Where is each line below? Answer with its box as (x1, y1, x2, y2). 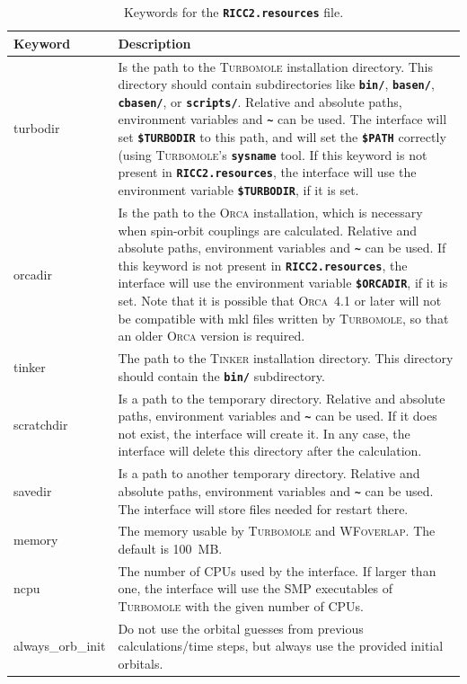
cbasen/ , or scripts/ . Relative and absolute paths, (118, 92, 402, 111)
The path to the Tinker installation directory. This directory (118, 349, 454, 368)
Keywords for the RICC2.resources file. (123, 3, 344, 21)
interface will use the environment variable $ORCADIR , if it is (118, 273, 448, 292)
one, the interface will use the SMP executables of (118, 579, 393, 598)
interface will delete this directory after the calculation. (118, 441, 422, 460)
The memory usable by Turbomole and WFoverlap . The (118, 521, 436, 540)
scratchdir (13, 415, 68, 434)
